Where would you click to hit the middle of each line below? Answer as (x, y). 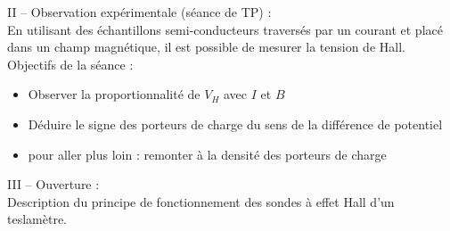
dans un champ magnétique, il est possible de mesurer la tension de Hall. (206, 47)
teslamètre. (37, 219)
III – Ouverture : (53, 184)
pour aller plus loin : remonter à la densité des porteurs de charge (207, 154)
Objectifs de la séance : (70, 64)
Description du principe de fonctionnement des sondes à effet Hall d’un (201, 201)
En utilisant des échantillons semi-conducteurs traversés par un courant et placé (225, 29)
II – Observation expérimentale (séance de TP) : (139, 12)
